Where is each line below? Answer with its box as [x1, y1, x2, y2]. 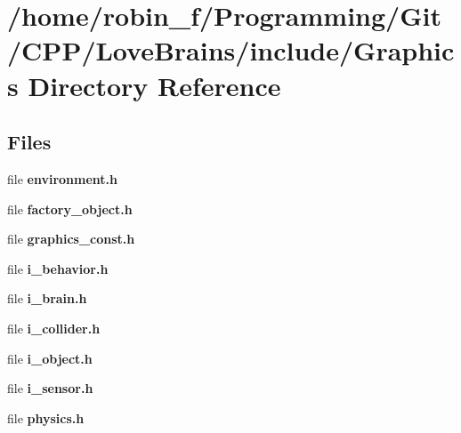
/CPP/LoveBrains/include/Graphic [7, 32, 455, 68]
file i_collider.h [7, 318, 101, 337]
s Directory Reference [7, 67, 281, 103]
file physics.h [7, 408, 85, 427]
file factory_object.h [7, 199, 133, 218]
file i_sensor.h [7, 379, 93, 397]
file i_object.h [7, 349, 93, 367]
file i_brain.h [7, 289, 87, 308]
